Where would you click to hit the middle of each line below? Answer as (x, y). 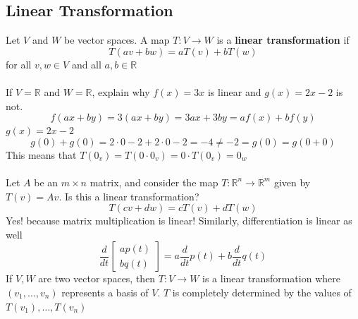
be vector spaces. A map (117, 40)
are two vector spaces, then (97, 278)
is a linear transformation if (283, 40)
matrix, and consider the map (154, 182)
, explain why (121, 91)
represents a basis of (105, 292)
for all (19, 64)
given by (292, 182)
